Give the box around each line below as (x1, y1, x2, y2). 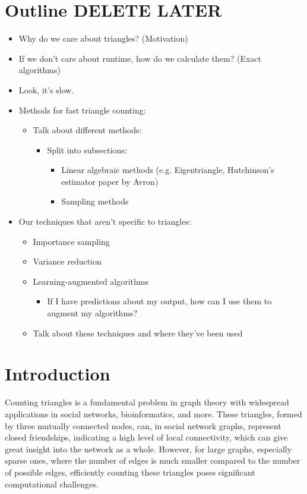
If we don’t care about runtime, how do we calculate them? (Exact (18, 52, 261, 64)
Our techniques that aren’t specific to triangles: (18, 215, 191, 228)
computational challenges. (5, 477, 99, 490)
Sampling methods (61, 195, 129, 207)
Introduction (5, 361, 110, 386)
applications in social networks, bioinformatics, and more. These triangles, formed (5, 407, 302, 420)
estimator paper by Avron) (61, 175, 159, 187)
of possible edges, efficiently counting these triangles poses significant (5, 465, 255, 478)
